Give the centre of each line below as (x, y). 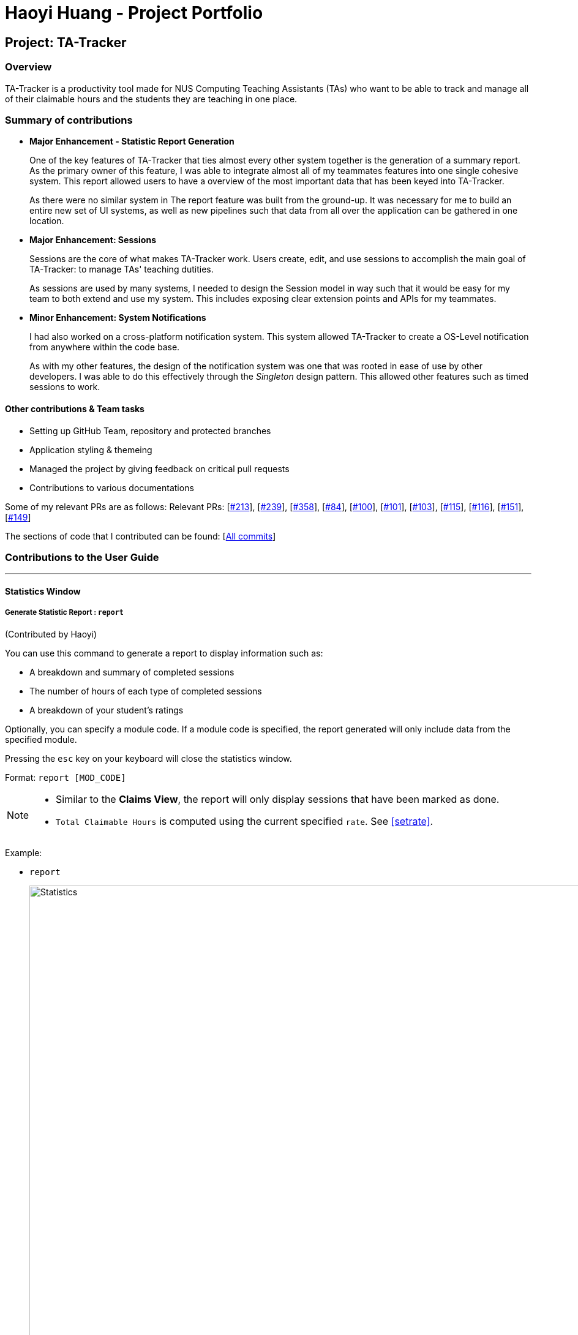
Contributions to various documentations (112, 487)
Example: (24, 852)
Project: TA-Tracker (66, 42)
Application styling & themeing (91, 449)
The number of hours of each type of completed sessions (146, 691)
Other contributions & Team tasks (75, 408)
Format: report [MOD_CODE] (66, 777)
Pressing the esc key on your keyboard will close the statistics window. (148, 758)
